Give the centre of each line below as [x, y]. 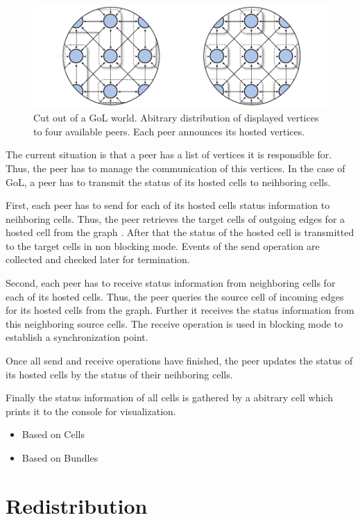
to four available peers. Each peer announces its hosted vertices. [169, 131]
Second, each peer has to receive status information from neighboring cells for [171, 283]
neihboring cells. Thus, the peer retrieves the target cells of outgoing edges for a [175, 218]
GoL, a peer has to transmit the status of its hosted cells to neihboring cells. [168, 182]
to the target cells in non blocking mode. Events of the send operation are [163, 245]
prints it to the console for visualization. [91, 411]
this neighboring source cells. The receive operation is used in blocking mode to [174, 323]
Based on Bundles [60, 458]
